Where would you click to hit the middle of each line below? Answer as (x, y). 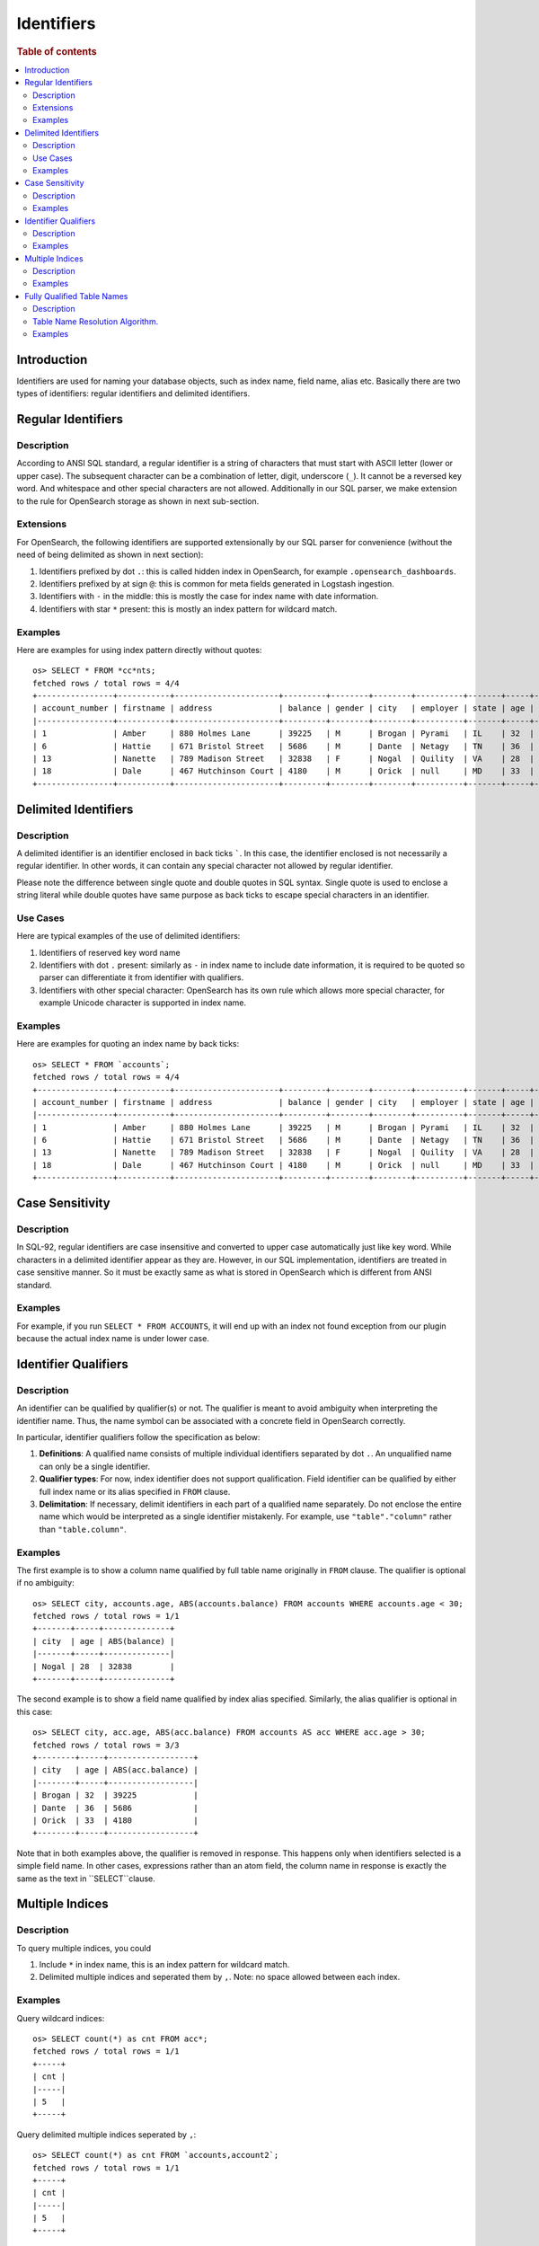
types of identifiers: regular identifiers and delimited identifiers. (133, 393)
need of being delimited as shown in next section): (110, 555)
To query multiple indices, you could (84, 1948)
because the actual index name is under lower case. (113, 1339)
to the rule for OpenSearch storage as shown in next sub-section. (138, 501)
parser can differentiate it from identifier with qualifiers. (141, 977)
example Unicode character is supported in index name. (143, 1003)
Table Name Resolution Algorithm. (96, 321)
